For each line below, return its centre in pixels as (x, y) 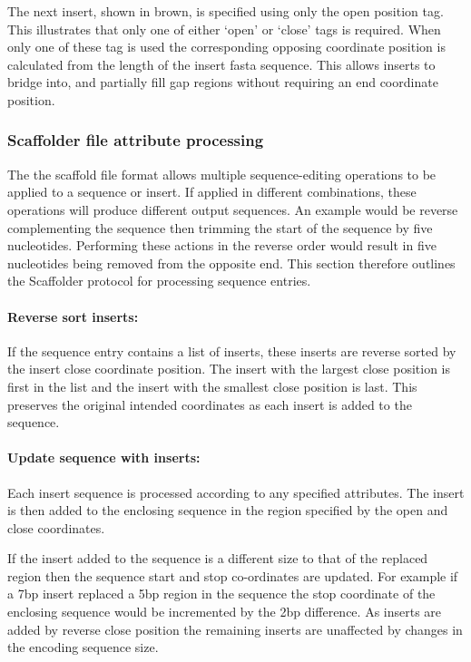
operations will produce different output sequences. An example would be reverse (233, 209)
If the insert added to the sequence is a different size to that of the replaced (218, 558)
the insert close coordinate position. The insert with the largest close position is (229, 369)
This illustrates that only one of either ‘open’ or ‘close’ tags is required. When (224, 29)
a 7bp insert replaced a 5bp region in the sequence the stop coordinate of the (221, 594)
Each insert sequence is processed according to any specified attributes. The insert (236, 492)
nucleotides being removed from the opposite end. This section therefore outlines (231, 263)
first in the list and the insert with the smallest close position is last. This (212, 386)
